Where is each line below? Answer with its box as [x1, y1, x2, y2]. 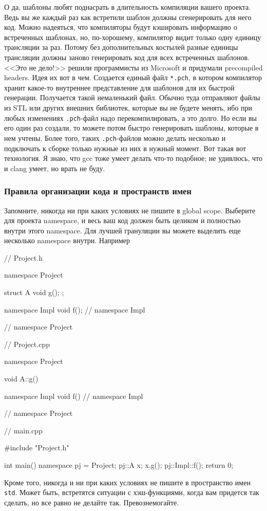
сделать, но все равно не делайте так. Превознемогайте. [4, 497, 179, 507]
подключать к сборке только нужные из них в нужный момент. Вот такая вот [4, 142, 246, 153]
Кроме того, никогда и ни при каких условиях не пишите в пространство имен [4, 477, 251, 487]
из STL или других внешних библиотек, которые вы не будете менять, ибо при [4, 102, 253, 113]
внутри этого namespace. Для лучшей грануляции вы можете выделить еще [4, 225, 241, 235]
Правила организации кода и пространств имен [4, 185, 192, 197]
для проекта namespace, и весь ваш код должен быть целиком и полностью [4, 215, 241, 226]
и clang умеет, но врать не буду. [4, 162, 105, 173]
